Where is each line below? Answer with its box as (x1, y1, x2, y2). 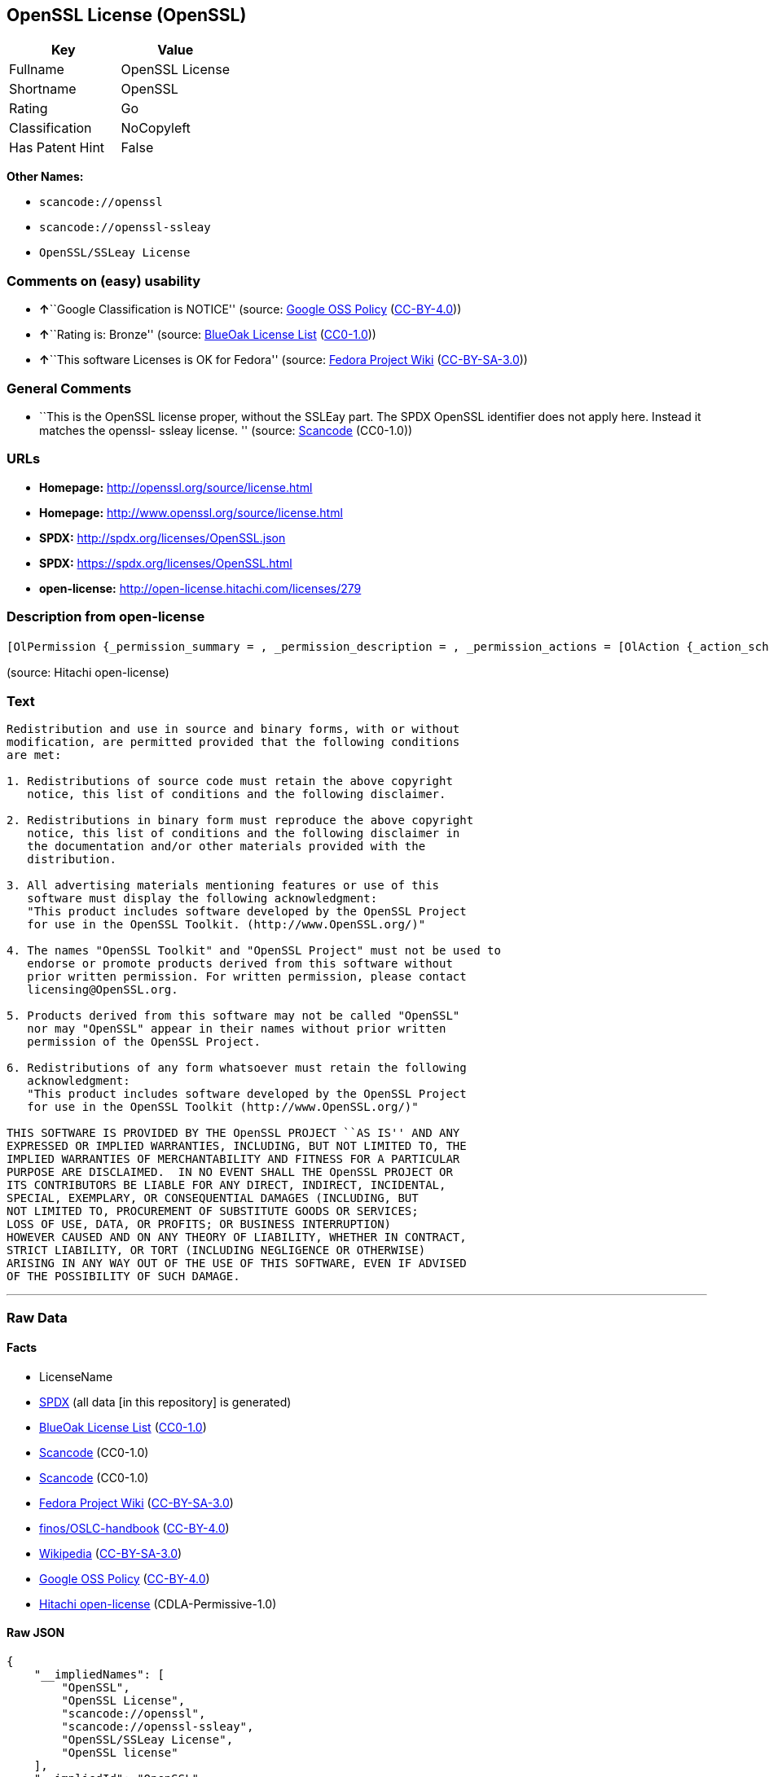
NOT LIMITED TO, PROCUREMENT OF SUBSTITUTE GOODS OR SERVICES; (7, 1204, 419, 1218)
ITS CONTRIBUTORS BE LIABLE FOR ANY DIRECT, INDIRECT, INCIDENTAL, (7, 1178, 446, 1192)
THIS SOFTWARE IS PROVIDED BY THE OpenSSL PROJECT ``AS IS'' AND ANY (7, 1126, 460, 1140)
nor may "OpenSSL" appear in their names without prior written (27, 1022, 446, 1036)
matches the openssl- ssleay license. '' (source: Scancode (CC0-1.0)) (39, 423, 413, 437)
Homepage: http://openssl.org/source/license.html (39, 480, 313, 494)
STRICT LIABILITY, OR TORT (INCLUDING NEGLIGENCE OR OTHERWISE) (7, 1244, 426, 1257)
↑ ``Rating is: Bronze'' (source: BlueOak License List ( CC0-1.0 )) (39, 327, 376, 342)
